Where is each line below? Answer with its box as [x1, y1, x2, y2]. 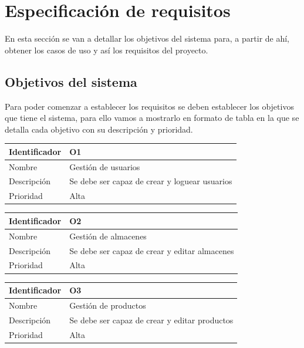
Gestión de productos [69, 299, 146, 311]
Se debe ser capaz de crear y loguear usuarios [69, 175, 232, 187]
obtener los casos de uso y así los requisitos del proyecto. [5, 43, 208, 56]
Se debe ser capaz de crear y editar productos [69, 313, 234, 326]
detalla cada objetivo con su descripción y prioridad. [5, 123, 193, 135]
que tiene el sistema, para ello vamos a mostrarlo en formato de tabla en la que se [5, 112, 299, 124]
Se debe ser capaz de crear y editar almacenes [69, 244, 234, 256]
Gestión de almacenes [69, 229, 147, 242]
